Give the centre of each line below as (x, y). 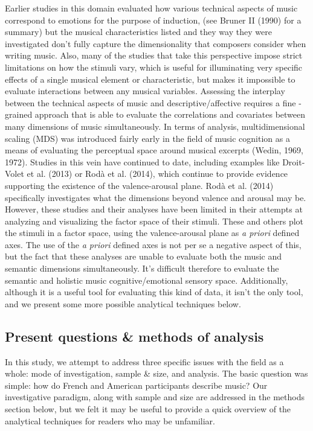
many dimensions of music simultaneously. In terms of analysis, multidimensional (155, 126)
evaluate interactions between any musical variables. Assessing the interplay (145, 91)
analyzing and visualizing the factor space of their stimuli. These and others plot (154, 221)
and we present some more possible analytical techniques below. (123, 303)
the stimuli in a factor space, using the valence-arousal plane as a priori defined (152, 233)
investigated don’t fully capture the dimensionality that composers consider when (156, 43)
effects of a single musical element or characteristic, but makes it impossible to (150, 79)
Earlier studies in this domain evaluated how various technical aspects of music (151, 8)
